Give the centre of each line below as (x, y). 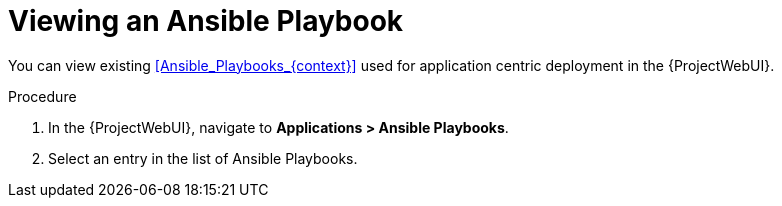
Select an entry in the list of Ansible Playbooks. (203, 158)
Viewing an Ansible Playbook (206, 21)
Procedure (42, 96)
